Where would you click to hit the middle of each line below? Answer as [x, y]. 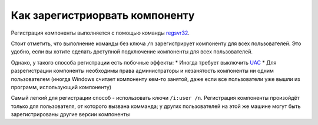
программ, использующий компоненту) [61, 87]
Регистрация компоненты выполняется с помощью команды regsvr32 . [100, 33]
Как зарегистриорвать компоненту [103, 15]
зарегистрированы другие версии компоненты [70, 114]
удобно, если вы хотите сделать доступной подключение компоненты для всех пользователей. [132, 52]
